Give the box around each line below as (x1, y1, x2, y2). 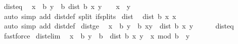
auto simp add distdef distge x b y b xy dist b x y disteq (4, 20, 234, 31)
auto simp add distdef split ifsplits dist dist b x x (4, 10, 176, 21)
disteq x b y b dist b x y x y (4, 1, 131, 11)
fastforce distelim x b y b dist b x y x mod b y (4, 30, 190, 40)
